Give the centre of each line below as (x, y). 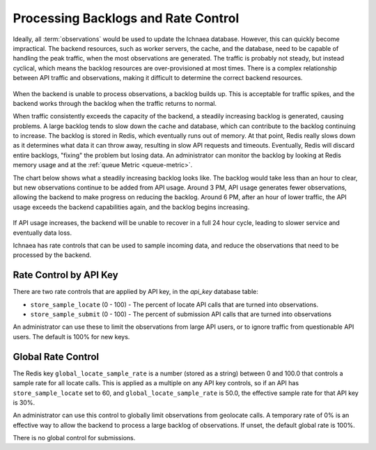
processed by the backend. (52, 255)
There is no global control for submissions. (74, 438)
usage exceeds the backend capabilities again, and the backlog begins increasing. (131, 207)
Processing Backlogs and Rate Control (126, 18)
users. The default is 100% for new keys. (71, 336)
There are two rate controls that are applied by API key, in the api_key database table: (136, 292)
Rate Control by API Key (65, 275)
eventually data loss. (42, 233)
